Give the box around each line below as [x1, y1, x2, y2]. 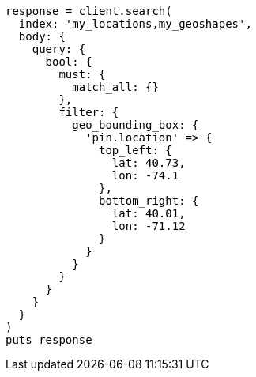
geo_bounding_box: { [72, 119, 199, 131]
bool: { [45, 55, 92, 68]
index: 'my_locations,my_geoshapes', [18, 17, 252, 30]
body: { [18, 30, 66, 43]
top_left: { [99, 144, 172, 156]
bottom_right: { [99, 194, 199, 207]
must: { [58, 68, 106, 81]
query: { [32, 43, 86, 55]
